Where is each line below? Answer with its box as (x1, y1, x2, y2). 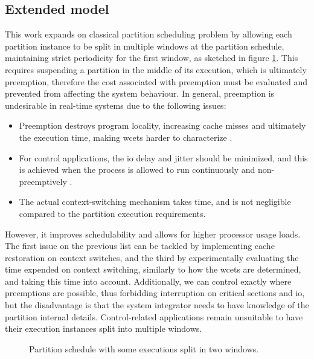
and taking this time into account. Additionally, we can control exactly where (5, 274, 292, 287)
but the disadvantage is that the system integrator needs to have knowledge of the (5, 299, 309, 311)
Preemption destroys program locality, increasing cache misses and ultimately (19, 119, 306, 132)
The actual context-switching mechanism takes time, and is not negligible (19, 195, 291, 208)
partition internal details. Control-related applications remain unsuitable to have (5, 310, 303, 323)
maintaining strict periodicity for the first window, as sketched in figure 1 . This (5, 51, 298, 64)
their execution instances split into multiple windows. (5, 322, 202, 335)
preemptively (19, 175, 67, 187)
